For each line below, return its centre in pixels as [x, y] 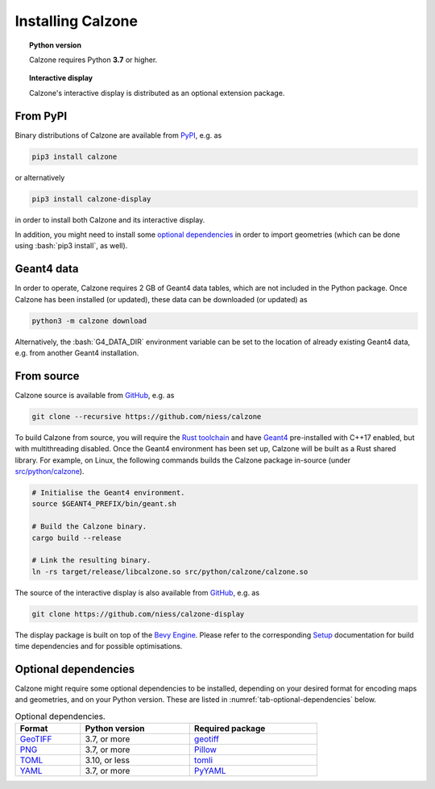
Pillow [205, 750]
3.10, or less [108, 760]
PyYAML [210, 771]
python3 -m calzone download [89, 321]
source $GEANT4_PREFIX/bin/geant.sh [104, 504]
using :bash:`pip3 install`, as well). [71, 246]
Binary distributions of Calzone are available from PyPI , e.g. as [118, 135]
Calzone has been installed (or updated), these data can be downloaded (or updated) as [161, 299]
